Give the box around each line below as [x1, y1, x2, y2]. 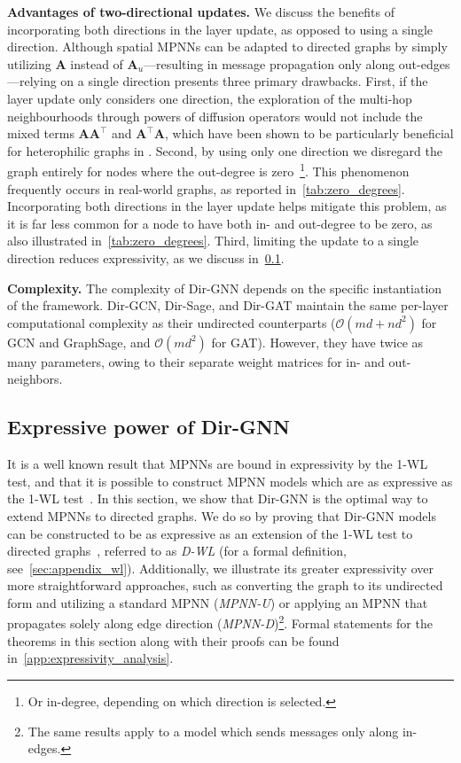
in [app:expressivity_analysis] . [7, 649, 174, 667]
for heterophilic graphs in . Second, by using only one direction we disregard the [7, 141, 442, 160]
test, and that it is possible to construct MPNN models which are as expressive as [7, 471, 453, 490]
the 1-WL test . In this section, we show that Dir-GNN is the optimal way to [7, 489, 428, 508]
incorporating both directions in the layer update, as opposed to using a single [7, 19, 434, 38]
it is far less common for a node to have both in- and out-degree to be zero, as [7, 214, 433, 232]
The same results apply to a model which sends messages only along [27, 721, 399, 740]
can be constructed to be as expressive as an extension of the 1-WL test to [7, 524, 413, 542]
